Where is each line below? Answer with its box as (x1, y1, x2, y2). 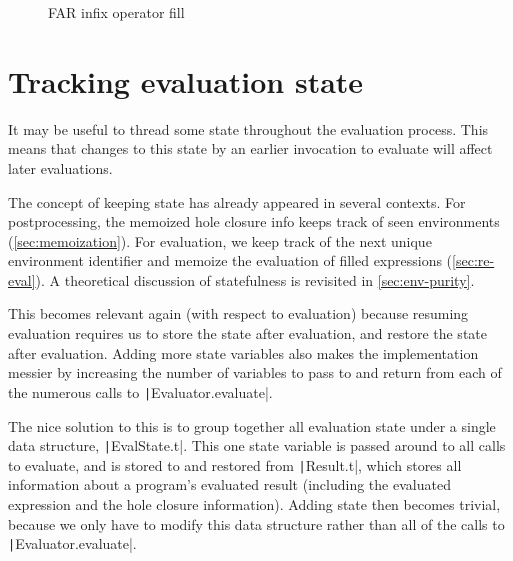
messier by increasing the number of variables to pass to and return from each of (8, 362, 502, 383)
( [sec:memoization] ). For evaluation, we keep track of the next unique (8, 230, 432, 251)
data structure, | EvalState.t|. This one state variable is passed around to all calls (8, 435, 506, 456)
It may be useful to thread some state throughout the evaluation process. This (8, 118, 489, 139)
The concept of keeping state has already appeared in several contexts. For (8, 191, 466, 212)
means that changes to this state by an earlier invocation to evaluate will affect (8, 138, 493, 159)
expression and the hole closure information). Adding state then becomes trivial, (8, 494, 501, 514)
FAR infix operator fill (48, 2, 185, 22)
